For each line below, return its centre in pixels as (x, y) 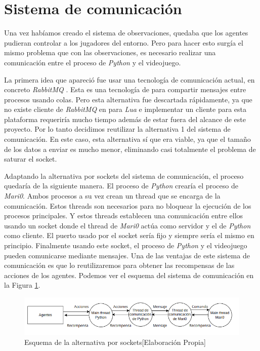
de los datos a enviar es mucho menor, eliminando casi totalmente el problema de (130, 149)
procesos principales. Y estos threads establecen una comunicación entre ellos (124, 216)
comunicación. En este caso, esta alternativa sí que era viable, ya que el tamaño (127, 139)
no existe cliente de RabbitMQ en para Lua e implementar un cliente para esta (125, 109)
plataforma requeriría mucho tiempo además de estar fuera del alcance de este (125, 119)
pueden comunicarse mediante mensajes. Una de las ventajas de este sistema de (127, 255)
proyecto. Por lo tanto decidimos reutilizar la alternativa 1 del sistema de (117, 129)
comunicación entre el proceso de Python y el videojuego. (93, 62)
